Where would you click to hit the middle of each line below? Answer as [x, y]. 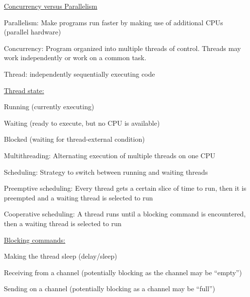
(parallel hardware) [33, 32]
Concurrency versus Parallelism [51, 6]
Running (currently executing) [49, 107]
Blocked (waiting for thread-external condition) [74, 139]
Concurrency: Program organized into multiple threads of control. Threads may [123, 48]
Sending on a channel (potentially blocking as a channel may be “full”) [110, 289]
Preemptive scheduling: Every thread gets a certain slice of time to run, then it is [125, 188]
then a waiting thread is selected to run [63, 223]
